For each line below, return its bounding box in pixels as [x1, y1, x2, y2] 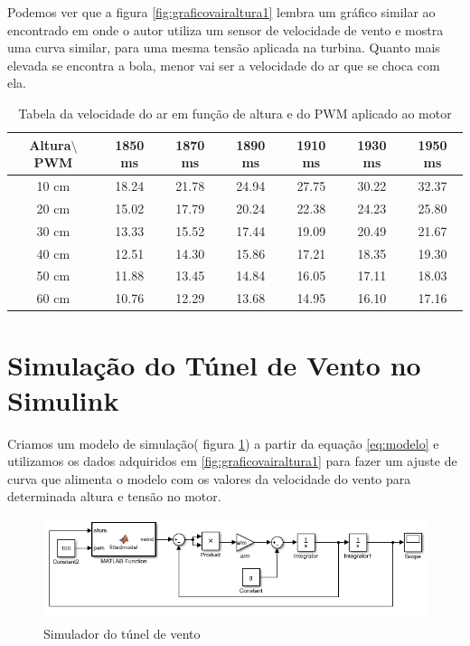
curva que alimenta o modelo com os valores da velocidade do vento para [7, 469, 411, 488]
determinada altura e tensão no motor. [7, 487, 221, 506]
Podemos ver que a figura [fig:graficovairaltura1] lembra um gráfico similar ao [7, 3, 436, 21]
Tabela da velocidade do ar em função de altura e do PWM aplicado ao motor [18, 103, 452, 122]
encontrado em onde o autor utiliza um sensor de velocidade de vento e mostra [7, 20, 444, 39]
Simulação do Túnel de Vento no [7, 346, 421, 383]
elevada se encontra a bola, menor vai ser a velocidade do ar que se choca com [7, 55, 440, 74]
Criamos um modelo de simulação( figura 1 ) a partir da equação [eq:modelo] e [7, 433, 439, 452]
